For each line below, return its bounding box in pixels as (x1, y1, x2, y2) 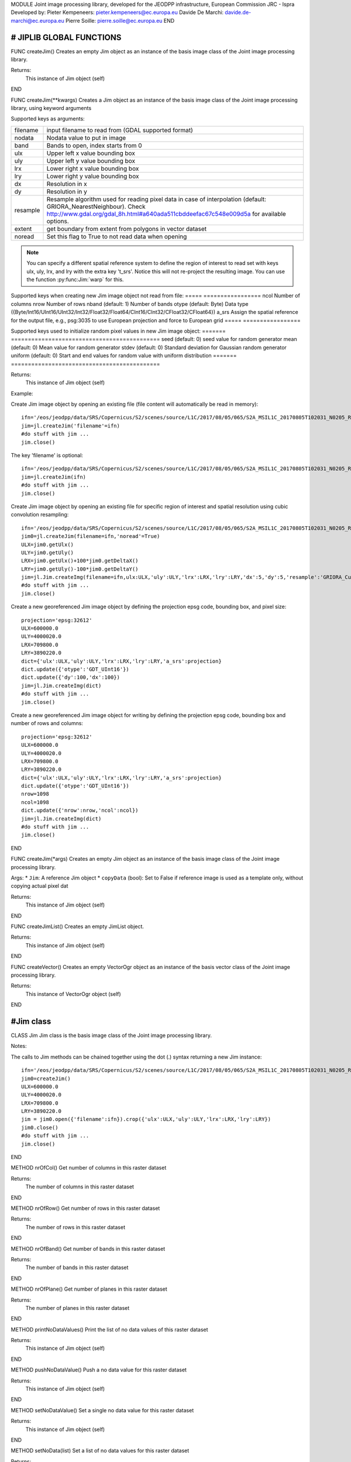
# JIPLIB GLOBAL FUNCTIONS (11, 32, 122, 42)
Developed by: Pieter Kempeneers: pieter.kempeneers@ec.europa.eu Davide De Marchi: (11, 9, 224, 16)
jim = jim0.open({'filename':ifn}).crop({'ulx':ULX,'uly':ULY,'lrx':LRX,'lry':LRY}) (21, 1116, 271, 1123)
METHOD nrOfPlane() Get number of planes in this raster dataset (11, 1285, 168, 1292)
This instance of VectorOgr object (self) (25, 990, 121, 997)
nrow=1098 (21, 791, 49, 798)
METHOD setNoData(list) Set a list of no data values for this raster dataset (11, 1447, 190, 1454)
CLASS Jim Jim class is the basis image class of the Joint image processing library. (11, 1032, 212, 1039)
